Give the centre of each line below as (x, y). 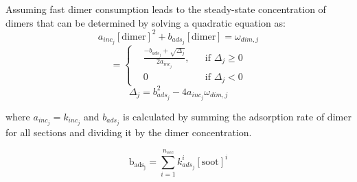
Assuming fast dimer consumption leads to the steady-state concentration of (166, 9)
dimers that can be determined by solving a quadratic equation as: (146, 22)
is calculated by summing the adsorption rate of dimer (237, 117)
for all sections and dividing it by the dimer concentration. (129, 132)
